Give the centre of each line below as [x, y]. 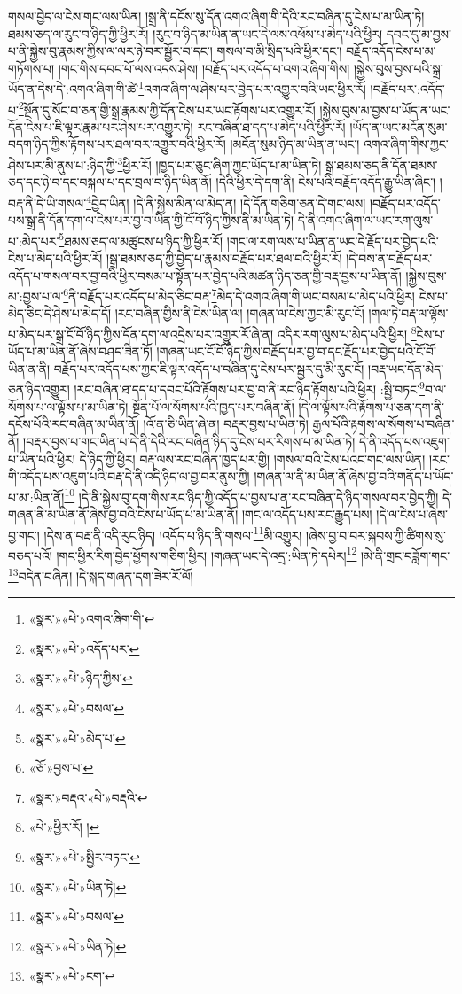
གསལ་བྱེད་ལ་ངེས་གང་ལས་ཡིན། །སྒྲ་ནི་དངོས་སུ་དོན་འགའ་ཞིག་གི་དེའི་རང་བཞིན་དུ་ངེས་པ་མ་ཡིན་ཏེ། [216, 16]
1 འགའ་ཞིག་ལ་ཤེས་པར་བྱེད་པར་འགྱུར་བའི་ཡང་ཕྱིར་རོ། [252, 88]
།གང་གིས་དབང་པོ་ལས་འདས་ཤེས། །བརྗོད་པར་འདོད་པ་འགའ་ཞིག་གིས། [204, 68]
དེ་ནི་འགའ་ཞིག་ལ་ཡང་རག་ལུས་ [365, 220]
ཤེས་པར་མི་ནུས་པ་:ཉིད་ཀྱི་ [63, 164]
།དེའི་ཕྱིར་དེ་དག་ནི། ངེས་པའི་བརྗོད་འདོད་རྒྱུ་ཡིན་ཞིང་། [326, 182]
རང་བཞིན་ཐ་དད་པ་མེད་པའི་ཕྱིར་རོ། [271, 126]
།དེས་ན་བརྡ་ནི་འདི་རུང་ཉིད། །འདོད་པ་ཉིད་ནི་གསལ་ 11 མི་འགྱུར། [173, 533]
